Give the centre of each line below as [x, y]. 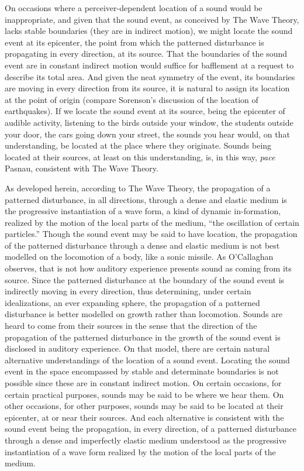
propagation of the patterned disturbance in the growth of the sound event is [143, 337]
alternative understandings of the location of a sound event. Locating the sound [147, 360]
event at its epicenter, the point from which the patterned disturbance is [134, 42]
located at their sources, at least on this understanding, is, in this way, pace [140, 157]
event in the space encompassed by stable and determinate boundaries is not [142, 371]
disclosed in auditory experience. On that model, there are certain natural [137, 348]
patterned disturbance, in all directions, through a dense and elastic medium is [146, 199]
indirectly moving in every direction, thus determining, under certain [128, 291]
